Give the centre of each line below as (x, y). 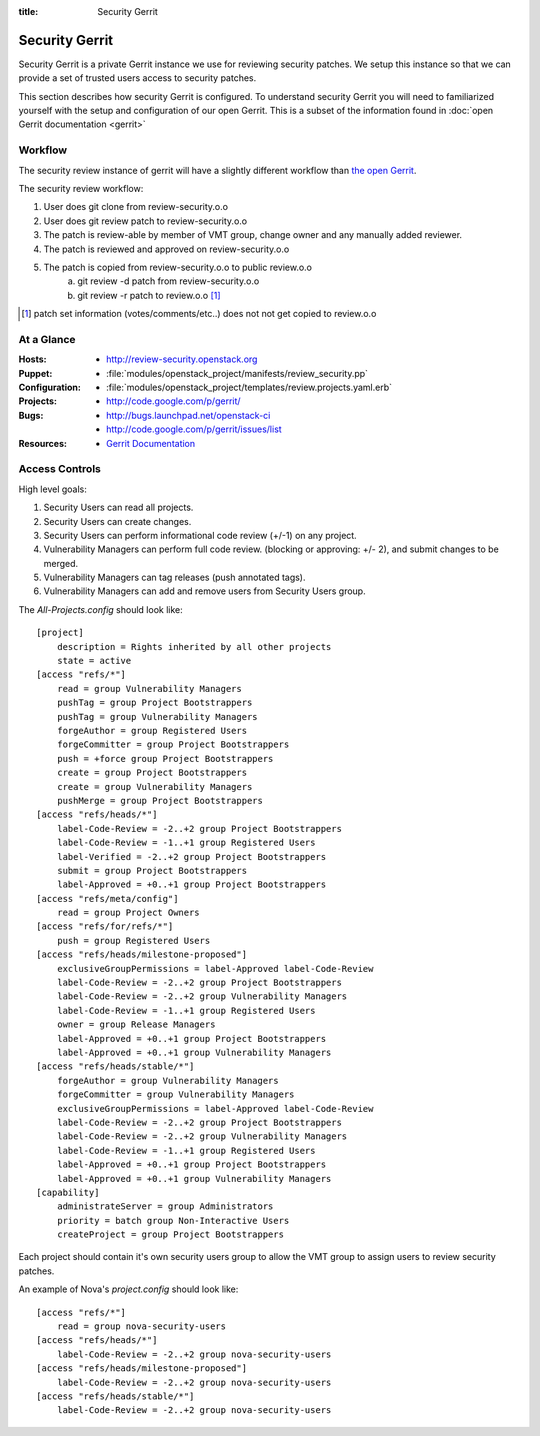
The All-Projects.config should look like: (101, 609)
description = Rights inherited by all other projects (194, 646)
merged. (61, 563)
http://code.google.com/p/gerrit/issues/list (194, 429)
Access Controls (60, 469)
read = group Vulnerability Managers (149, 688)
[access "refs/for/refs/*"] (105, 926)
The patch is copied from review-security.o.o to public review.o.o (178, 267)
